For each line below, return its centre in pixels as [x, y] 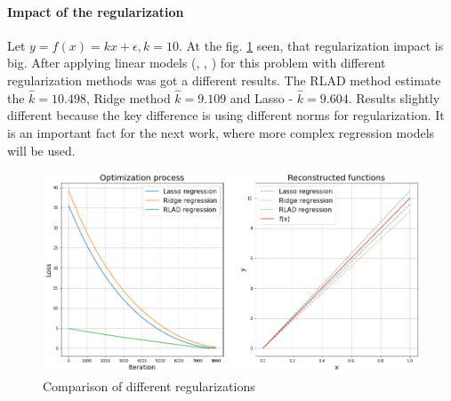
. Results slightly [394, 97]
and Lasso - [262, 97]
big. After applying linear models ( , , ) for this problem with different [197, 63]
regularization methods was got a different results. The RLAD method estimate [224, 80]
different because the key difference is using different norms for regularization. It [226, 115]
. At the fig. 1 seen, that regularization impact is [311, 45]
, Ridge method [128, 97]
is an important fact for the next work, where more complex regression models [221, 132]
